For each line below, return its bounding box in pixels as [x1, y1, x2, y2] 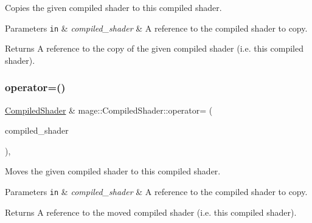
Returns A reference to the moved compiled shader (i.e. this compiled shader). [5, 205, 297, 218]
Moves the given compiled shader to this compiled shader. [5, 165, 221, 177]
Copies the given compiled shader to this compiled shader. [5, 1, 222, 13]
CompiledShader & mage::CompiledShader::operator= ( [5, 103, 213, 116]
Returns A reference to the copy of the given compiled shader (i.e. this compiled [5, 42, 303, 55]
